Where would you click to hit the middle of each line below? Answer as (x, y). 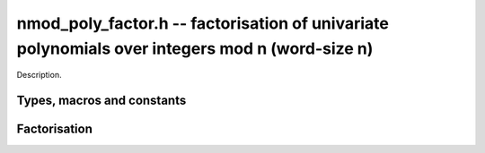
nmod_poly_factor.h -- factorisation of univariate (203, 23)
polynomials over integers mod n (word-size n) (195, 48)
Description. (39, 75)
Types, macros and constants (101, 101)
